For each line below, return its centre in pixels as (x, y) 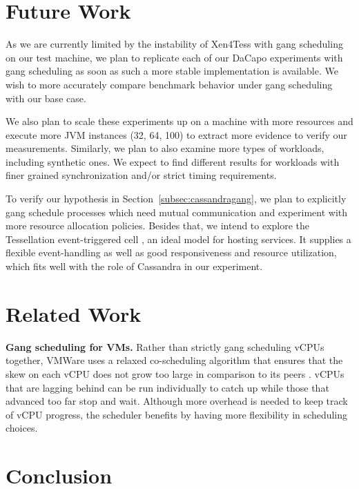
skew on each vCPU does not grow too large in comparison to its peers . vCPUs (175, 373)
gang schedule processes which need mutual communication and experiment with (177, 212)
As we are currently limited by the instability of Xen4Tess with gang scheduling (174, 44)
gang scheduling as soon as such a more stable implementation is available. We (172, 71)
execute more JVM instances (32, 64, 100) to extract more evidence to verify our (176, 134)
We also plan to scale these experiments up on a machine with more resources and (179, 121)
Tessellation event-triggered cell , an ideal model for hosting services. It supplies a (178, 239)
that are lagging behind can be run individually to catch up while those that (167, 387)
